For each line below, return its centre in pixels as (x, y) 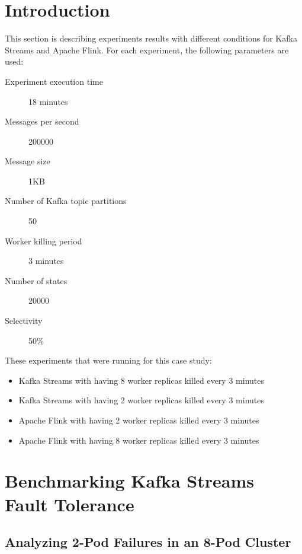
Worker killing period (44, 241)
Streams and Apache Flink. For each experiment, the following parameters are (147, 50)
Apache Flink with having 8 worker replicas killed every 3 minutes (139, 440)
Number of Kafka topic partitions (66, 201)
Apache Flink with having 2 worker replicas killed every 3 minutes (139, 420)
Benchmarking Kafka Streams (129, 481)
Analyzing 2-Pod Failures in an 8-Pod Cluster (148, 542)
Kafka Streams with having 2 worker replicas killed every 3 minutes (141, 400)
